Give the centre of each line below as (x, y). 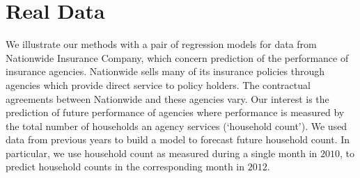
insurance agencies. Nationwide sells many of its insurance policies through (165, 71)
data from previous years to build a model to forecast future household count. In (178, 139)
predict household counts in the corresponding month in (125, 167)
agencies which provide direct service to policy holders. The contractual (158, 84)
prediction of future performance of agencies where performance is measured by (175, 112)
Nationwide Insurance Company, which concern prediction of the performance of (177, 57)
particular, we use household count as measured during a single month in (162, 153)
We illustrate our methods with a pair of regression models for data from (161, 44)
